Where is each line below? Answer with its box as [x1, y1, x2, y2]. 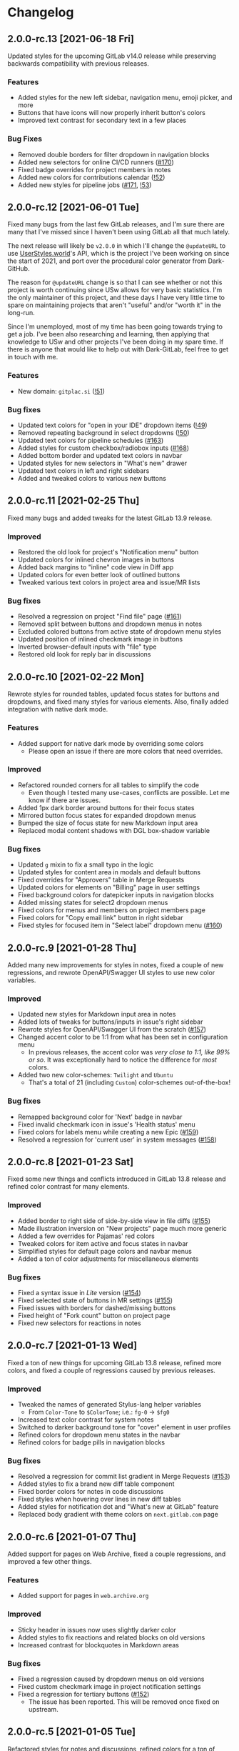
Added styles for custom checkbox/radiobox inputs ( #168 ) [17, 444, 189, 452]
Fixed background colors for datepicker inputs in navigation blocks [17, 891, 214, 899]
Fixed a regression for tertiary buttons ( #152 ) [17, 1690, 150, 1699]
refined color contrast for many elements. [7, 1182, 130, 1191]
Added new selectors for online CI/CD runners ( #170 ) [17, 158, 175, 166]
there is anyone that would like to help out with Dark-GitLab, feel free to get [7, 345, 229, 354]
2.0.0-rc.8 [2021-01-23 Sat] [7, 1155, 134, 1168]
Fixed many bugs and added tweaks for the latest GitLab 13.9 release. [7, 514, 213, 522]
